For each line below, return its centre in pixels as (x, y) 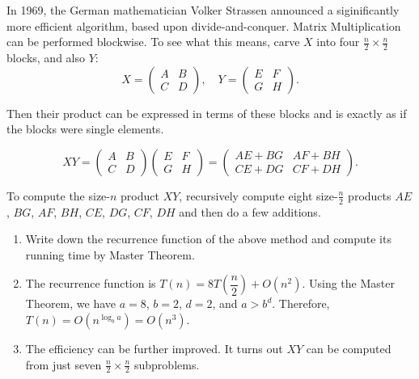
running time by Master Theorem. (110, 254)
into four (338, 42)
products (370, 195)
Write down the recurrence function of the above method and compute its (208, 239)
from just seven (63, 364)
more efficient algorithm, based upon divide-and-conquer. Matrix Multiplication (204, 25)
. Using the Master (348, 283)
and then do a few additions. (250, 211)
